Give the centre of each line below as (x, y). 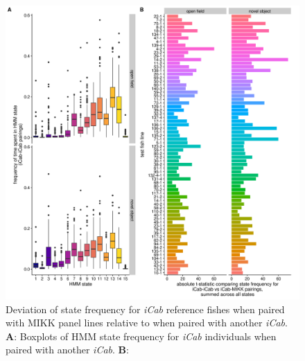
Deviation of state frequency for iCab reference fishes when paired (145, 309)
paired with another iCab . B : (67, 350)
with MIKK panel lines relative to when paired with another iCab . (147, 323)
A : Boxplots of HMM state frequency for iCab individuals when (141, 336)
